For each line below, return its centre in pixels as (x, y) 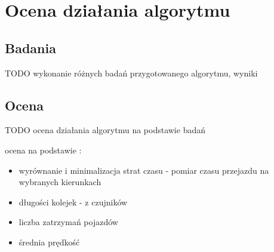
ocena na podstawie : (43, 150)
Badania (30, 47)
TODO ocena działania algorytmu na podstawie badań (105, 130)
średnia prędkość (49, 242)
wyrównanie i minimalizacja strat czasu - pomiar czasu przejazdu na (144, 170)
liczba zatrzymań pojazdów (68, 222)
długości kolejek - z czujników (73, 202)
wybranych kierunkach (60, 182)
